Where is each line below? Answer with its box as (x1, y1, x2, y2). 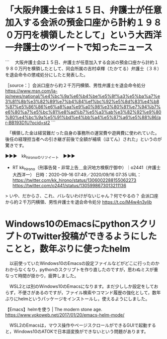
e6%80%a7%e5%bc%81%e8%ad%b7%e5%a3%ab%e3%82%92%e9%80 (5, 109, 162, 115)
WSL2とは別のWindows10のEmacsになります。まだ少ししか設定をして (9, 283, 154, 289)
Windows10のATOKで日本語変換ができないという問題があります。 (13, 329, 149, 335)
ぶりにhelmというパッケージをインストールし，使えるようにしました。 (5, 296, 150, 302)
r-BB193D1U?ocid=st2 (5, 119, 50, 125)
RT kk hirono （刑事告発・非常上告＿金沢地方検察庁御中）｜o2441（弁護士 (12, 164, 161, 172)
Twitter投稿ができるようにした (31, 230, 157, 242)
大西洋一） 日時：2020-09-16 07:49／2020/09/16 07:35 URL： (12, 171, 142, 177)
